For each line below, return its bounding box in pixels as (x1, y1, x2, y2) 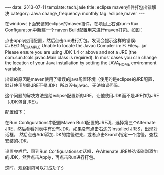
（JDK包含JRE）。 (5, 99, 41, 105)
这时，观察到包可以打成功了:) (5, 165, 64, 171)
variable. (5, 66, 23, 72)
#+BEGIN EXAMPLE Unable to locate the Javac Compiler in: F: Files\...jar (5, 43, 147, 50)
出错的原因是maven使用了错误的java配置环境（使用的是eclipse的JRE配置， (5, 76, 157, 82)
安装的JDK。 (5, 138, 31, 144)
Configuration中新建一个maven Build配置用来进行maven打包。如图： (5, 27, 144, 33)
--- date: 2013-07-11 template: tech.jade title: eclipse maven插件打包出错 (5, 4, 152, 10)
